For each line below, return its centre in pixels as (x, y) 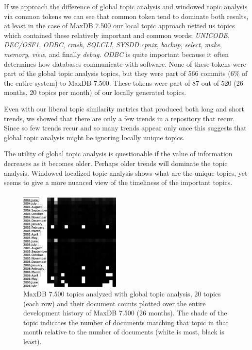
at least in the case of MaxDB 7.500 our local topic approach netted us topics (119, 26)
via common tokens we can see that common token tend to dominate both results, (126, 16)
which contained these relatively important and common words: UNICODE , (117, 35)
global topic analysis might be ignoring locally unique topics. (94, 137)
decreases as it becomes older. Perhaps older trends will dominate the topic (116, 163)
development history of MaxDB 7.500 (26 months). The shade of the (125, 313)
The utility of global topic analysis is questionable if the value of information (118, 154)
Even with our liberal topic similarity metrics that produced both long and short (124, 108)
